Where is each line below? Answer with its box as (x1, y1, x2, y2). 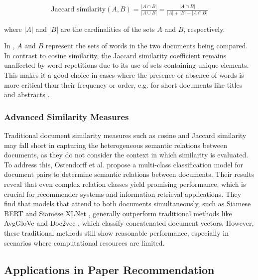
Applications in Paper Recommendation (4, 262, 215, 277)
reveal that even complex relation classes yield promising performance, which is (4, 179, 246, 189)
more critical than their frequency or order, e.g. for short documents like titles (4, 79, 243, 90)
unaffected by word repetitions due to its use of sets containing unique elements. (4, 60, 249, 70)
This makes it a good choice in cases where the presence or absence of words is (4, 70, 244, 80)
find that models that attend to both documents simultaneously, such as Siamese (4, 198, 251, 209)
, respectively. (183, 23, 225, 34)
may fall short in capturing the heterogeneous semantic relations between (4, 140, 228, 150)
